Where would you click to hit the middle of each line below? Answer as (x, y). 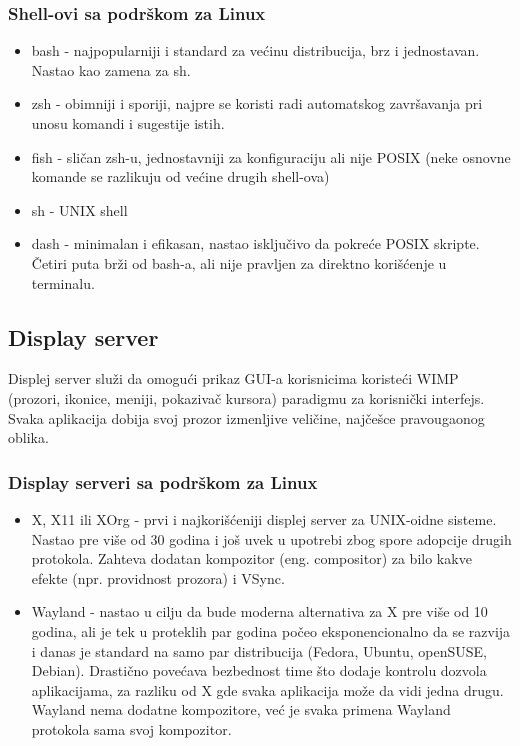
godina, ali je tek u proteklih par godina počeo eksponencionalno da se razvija (271, 630)
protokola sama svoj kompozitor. (131, 728)
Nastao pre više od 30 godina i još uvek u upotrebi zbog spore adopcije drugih (271, 538)
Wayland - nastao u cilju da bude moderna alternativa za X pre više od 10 (259, 611)
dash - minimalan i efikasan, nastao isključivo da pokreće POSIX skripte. (255, 243)
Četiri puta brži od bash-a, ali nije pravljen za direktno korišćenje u (239, 262)
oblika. (28, 437)
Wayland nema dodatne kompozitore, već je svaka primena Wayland (241, 709)
